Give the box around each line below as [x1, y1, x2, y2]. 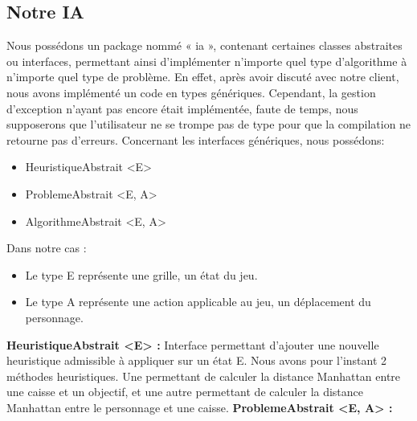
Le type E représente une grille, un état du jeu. [25, 266, 258, 283]
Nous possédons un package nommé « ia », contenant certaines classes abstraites [6, 37, 403, 54]
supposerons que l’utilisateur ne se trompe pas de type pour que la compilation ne [6, 116, 411, 133]
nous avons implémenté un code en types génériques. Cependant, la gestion [6, 84, 376, 100]
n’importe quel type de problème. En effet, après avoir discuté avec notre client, [6, 68, 399, 85]
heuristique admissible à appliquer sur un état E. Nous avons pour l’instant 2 [6, 352, 387, 369]
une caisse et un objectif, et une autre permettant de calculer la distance [6, 383, 364, 400]
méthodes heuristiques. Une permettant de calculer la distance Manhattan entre [6, 367, 401, 384]
